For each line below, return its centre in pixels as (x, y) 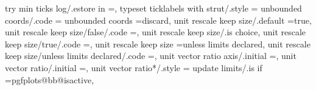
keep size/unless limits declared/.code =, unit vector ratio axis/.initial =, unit (151, 56)
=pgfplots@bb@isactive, (50, 79)
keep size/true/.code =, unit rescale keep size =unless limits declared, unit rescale (158, 43)
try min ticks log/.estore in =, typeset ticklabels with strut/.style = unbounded (153, 8)
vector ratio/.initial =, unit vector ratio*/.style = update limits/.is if (134, 67)
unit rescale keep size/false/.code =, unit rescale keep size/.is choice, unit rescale (156, 32)
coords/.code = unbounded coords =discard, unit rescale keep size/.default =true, (158, 20)
